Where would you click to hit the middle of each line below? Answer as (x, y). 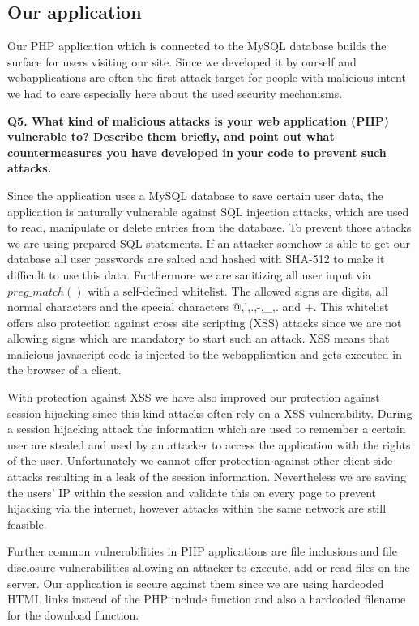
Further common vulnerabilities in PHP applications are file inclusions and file (202, 551)
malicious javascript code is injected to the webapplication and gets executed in (205, 353)
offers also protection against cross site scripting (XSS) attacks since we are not (205, 322)
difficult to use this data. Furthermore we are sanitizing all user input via (189, 274)
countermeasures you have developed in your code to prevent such (197, 152)
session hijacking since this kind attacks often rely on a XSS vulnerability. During (210, 413)
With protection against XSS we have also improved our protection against (194, 397)
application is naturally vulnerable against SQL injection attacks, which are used (208, 211)
